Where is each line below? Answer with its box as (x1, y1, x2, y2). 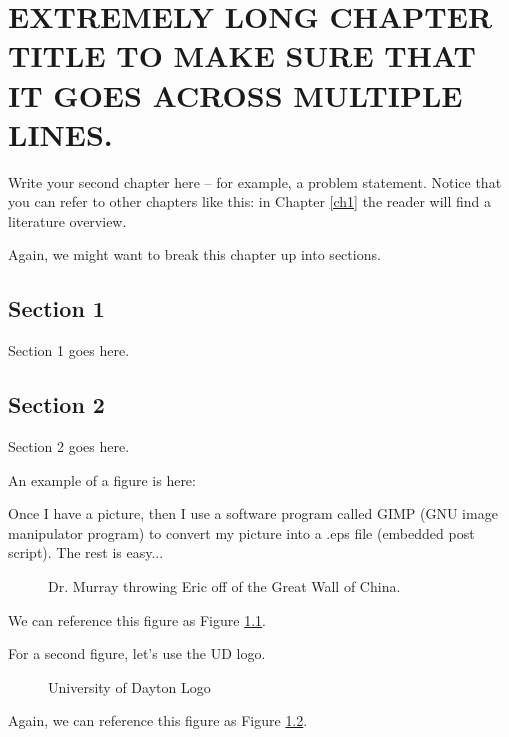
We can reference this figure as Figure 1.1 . (8, 609, 266, 630)
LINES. (8, 113, 113, 154)
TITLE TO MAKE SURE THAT (8, 35, 476, 76)
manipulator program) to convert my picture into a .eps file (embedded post (8, 522, 475, 543)
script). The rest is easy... (8, 542, 164, 563)
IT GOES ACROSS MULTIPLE (8, 74, 463, 115)
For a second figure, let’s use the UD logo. (8, 643, 266, 664)
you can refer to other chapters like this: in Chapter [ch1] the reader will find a (8, 191, 492, 212)
